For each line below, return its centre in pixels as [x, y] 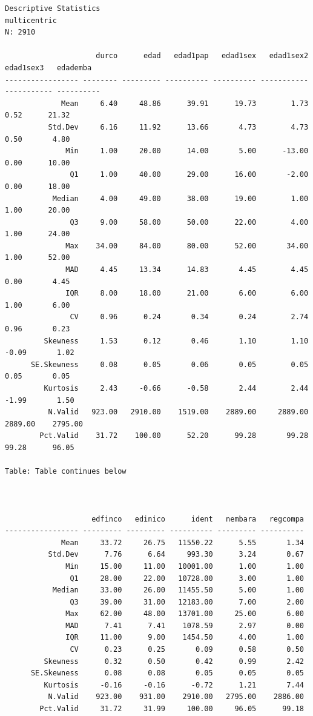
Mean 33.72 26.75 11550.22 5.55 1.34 [183, 542]
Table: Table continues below [66, 472]
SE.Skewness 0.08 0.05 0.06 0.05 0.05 [170, 364]
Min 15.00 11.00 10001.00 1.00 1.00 [185, 566]
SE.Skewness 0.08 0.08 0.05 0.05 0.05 [167, 673]
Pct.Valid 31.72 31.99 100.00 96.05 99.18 [172, 709]
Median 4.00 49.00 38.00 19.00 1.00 [180, 198]
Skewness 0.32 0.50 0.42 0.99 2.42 [174, 661]
